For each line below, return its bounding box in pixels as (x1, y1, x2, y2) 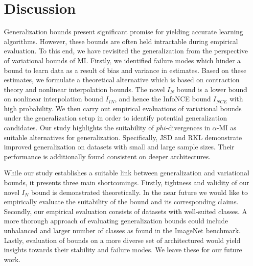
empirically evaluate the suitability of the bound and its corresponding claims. (4, 196, 239, 207)
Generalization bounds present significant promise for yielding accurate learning (4, 26, 243, 37)
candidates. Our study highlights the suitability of (4, 122, 154, 133)
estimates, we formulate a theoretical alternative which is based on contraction (4, 74, 240, 85)
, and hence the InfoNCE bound (115, 94, 211, 104)
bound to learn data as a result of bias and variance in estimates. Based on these (4, 65, 247, 75)
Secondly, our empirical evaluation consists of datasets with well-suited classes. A (4, 206, 247, 216)
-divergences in (166, 122, 210, 133)
